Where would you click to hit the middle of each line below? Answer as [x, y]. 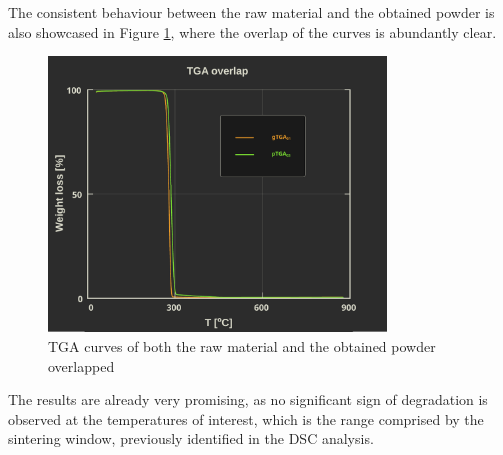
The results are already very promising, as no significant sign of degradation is [248, 399]
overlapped [81, 365]
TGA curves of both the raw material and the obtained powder [242, 346]
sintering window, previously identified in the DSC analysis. [191, 438]
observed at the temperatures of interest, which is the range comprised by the [246, 418]
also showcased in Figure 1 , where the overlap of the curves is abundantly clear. [252, 31]
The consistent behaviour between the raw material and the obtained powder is [251, 12]
